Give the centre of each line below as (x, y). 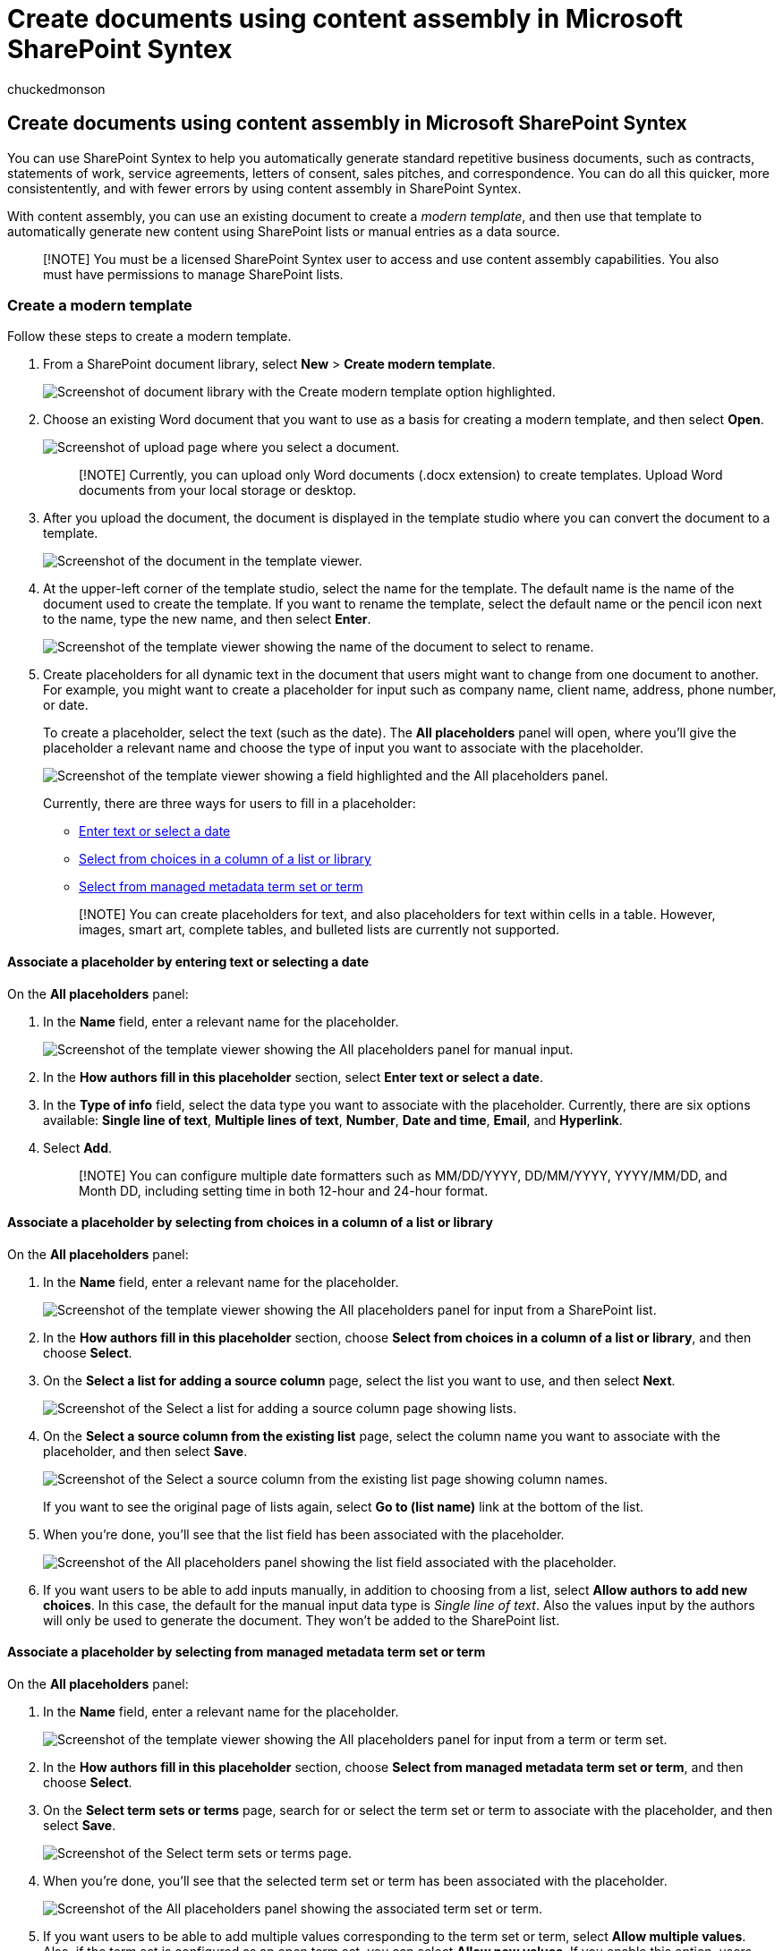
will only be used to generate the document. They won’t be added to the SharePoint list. (302, 1620)
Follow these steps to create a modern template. (149, 337)
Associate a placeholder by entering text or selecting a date (188, 961)
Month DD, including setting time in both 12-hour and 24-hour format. (284, 1190)
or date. (66, 705)
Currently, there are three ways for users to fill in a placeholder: (230, 804)
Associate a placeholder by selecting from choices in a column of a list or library (250, 1223)
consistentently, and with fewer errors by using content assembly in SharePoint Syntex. (264, 188)
